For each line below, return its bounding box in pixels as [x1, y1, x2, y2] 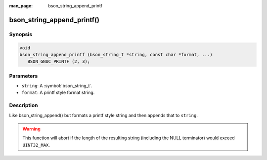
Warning [22, 126, 41, 132]
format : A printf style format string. [21, 89, 95, 96]
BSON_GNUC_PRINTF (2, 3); [27, 59, 90, 64]
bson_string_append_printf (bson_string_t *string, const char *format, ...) [19, 52, 213, 57]
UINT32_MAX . [22, 142, 50, 148]
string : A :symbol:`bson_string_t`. [21, 83, 92, 89]
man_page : [9, 3, 33, 8]
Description [9, 102, 38, 109]
